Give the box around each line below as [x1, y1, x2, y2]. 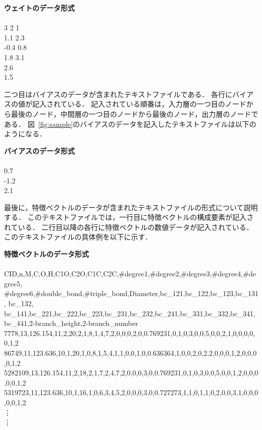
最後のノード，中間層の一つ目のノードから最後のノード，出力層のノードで [11, 108, 258, 119]
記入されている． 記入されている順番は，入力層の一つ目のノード [32, 99, 246, 109]
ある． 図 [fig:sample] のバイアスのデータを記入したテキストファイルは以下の [4, 118, 256, 129]
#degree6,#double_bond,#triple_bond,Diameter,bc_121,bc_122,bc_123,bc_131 [4, 288, 258, 299]
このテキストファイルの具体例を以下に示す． [4, 231, 152, 242]
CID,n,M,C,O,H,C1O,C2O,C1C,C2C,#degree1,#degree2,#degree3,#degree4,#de [4, 268, 256, 279]
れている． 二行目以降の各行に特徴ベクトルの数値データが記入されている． [4, 221, 253, 232]
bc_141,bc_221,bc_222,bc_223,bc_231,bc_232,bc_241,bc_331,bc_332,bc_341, [4, 308, 255, 318]
